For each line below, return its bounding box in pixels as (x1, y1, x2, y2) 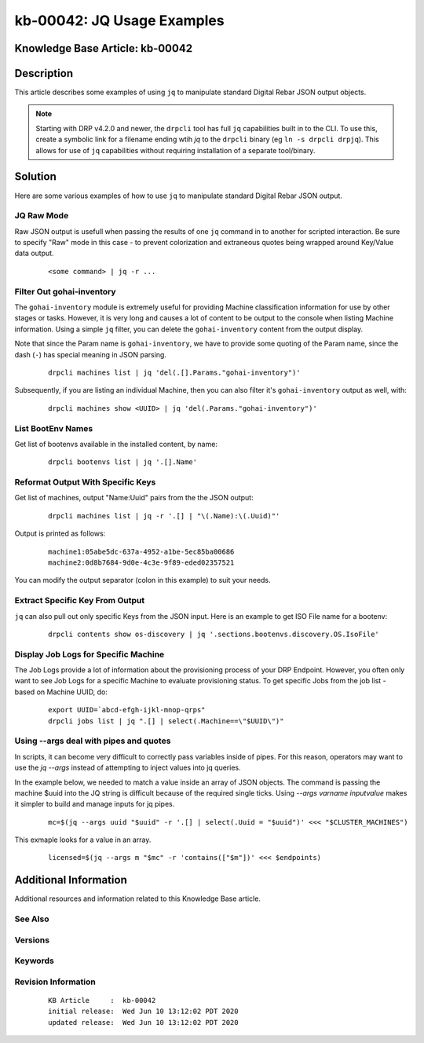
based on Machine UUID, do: (14, 687, 108, 697)
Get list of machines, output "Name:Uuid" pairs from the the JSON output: (14, 493, 254, 503)
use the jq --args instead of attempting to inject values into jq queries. (14, 763, 241, 773)
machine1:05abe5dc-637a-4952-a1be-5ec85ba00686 (48, 547, 235, 556)
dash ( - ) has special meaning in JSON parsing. (14, 349, 166, 359)
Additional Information (14, 873, 127, 887)
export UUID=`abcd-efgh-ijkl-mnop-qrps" (48, 705, 206, 715)
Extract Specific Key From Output (14, 595, 145, 606)
